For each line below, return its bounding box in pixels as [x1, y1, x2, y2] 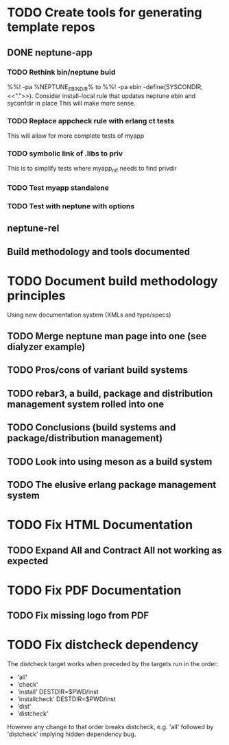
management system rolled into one [7, 398, 165, 410]
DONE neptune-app [7, 47, 93, 58]
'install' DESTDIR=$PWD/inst [16, 687, 99, 696]
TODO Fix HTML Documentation [7, 517, 193, 533]
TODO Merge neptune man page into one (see [7, 330, 207, 342]
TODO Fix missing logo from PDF [7, 610, 149, 622]
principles [7, 288, 66, 303]
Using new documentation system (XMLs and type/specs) [7, 310, 171, 319]
